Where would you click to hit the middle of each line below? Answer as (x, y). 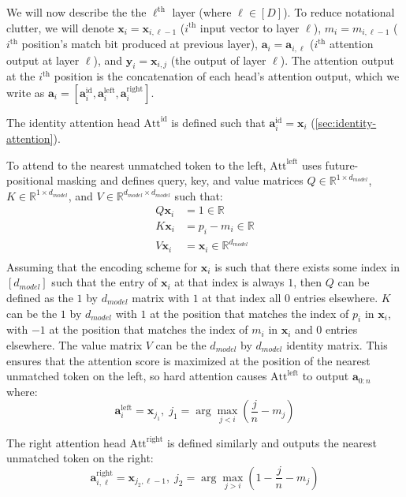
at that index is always (229, 282)
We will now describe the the (76, 12)
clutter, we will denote (60, 27)
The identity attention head (73, 122)
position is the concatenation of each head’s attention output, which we (227, 76)
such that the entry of (104, 282)
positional (30, 180)
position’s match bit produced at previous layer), (140, 44)
